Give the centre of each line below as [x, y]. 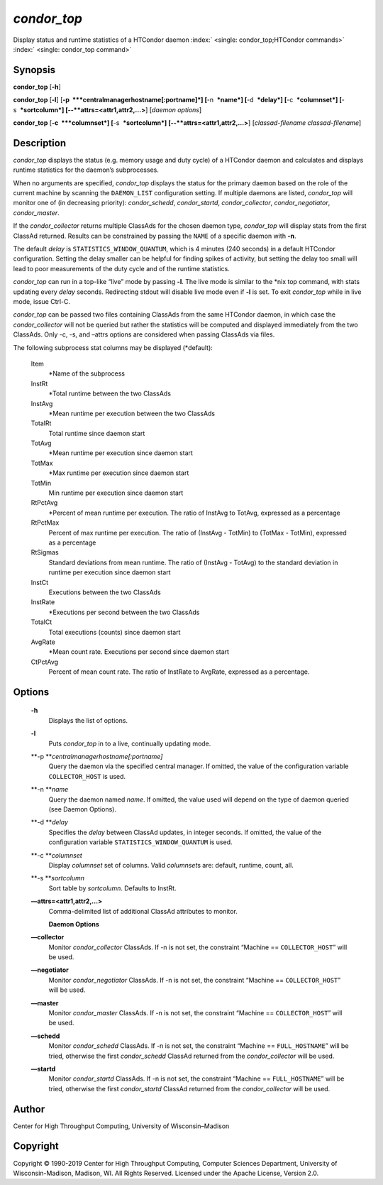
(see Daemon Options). [83, 809]
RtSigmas [45, 552]
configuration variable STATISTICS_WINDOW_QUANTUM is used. [141, 842]
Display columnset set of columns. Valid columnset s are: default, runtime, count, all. [171, 865]
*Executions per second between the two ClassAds [124, 612]
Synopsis [34, 70]
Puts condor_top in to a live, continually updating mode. [130, 743]
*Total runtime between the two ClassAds [110, 393]
